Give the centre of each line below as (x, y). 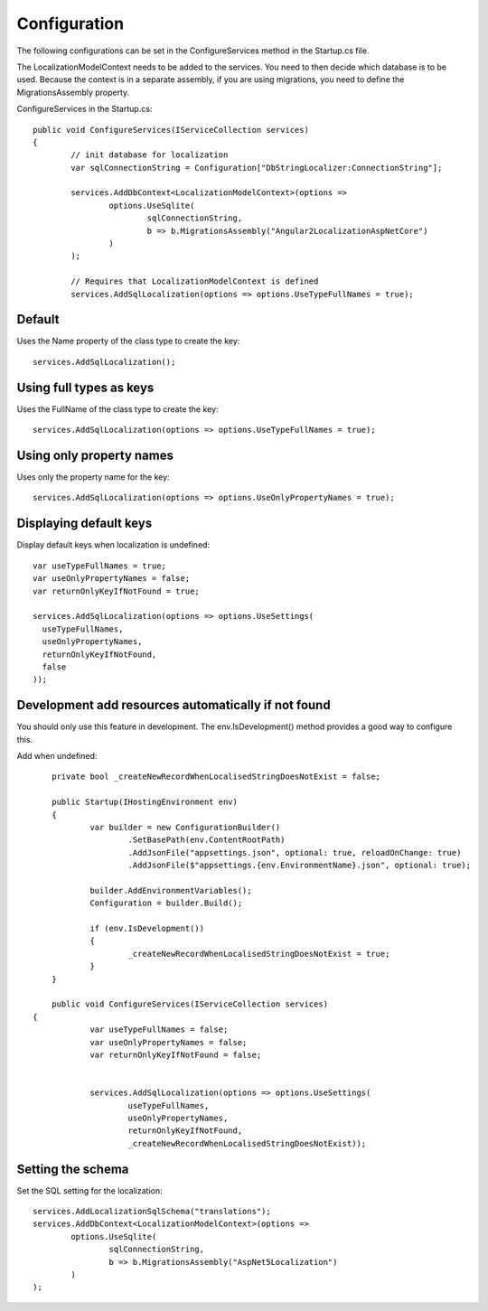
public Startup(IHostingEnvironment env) (145, 802)
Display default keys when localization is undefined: (113, 545)
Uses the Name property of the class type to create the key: (128, 341)
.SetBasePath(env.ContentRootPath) (206, 840)
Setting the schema (73, 1169)
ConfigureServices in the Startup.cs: (84, 109)
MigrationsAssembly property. (73, 92)
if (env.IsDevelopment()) (147, 929)
